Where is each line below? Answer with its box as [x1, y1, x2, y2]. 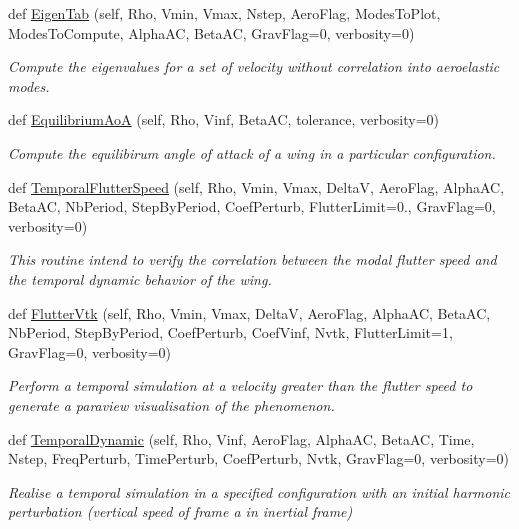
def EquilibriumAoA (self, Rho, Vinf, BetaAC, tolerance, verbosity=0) [8, 109, 440, 130]
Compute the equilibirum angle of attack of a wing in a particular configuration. [8, 142, 496, 163]
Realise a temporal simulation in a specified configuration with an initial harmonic [8, 481, 511, 502]
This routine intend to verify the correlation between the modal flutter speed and [8, 249, 497, 270]
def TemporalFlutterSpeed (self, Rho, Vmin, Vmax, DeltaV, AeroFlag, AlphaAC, [8, 176, 505, 197]
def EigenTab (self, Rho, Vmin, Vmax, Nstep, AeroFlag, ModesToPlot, [8, 3, 441, 23]
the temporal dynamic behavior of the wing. [8, 268, 272, 289]
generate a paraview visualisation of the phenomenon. [8, 394, 335, 415]
